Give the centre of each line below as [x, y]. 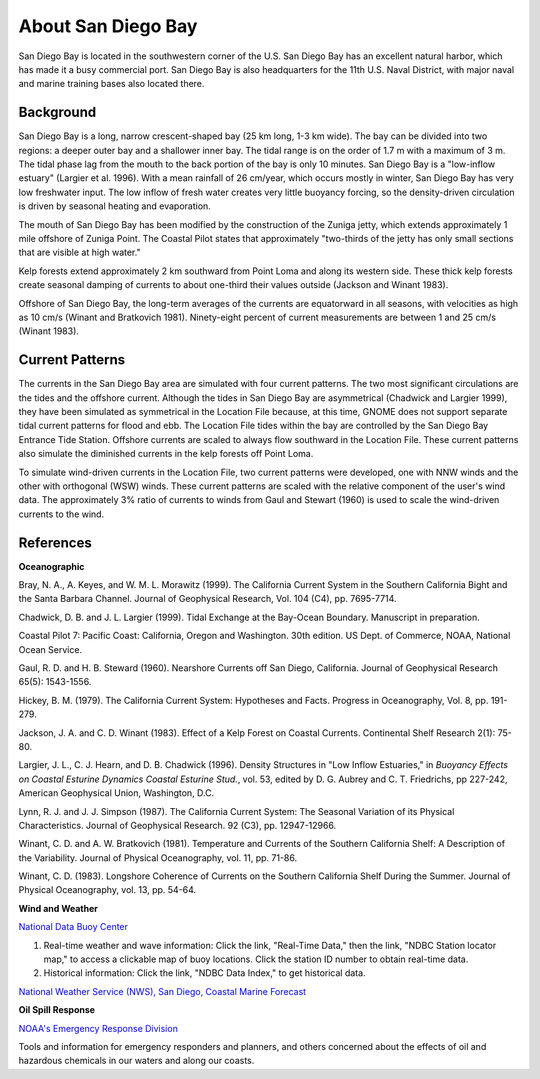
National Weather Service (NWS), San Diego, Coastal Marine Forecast [162, 991]
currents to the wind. [61, 514]
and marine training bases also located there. [111, 84]
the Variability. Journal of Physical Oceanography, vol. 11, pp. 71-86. [158, 857]
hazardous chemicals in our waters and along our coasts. [136, 1061]
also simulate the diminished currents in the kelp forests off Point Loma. [166, 454]
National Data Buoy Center [73, 927]
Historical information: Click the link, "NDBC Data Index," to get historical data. [204, 973]
